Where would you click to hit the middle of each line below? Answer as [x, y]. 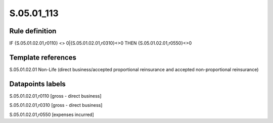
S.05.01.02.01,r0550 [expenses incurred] [52, 114]
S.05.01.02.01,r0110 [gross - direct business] [55, 96]
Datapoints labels [37, 84]
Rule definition [33, 31]
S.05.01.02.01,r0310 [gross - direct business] [56, 105]
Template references [43, 57]
